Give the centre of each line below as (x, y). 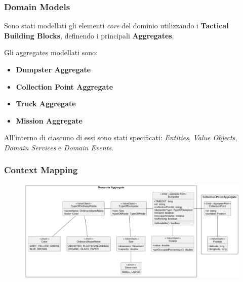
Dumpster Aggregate (53, 69)
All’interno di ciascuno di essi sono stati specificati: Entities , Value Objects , (121, 137)
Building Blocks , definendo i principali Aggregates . (89, 35)
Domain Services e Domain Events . (59, 147)
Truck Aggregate (46, 104)
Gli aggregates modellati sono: (51, 52)
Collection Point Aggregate (65, 86)
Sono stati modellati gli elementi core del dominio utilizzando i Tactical (116, 26)
